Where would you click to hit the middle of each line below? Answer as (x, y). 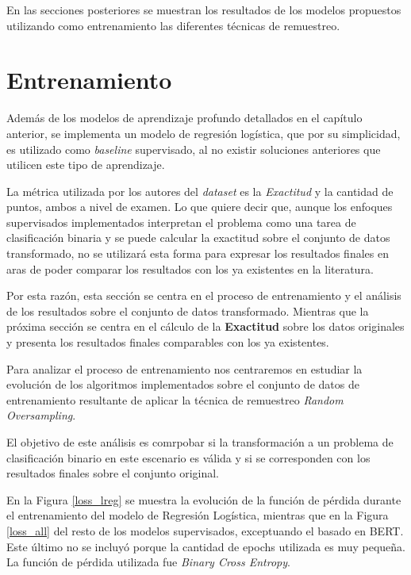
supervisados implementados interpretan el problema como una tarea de (181, 222)
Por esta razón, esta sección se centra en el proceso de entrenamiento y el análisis (204, 295)
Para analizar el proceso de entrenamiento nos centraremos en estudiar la (184, 368)
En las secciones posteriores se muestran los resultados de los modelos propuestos (204, 10)
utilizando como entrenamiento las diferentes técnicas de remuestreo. (173, 25)
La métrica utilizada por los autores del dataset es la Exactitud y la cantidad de (200, 191)
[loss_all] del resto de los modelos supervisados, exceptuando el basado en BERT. (205, 530)
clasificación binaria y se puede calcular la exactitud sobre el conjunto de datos (198, 238)
